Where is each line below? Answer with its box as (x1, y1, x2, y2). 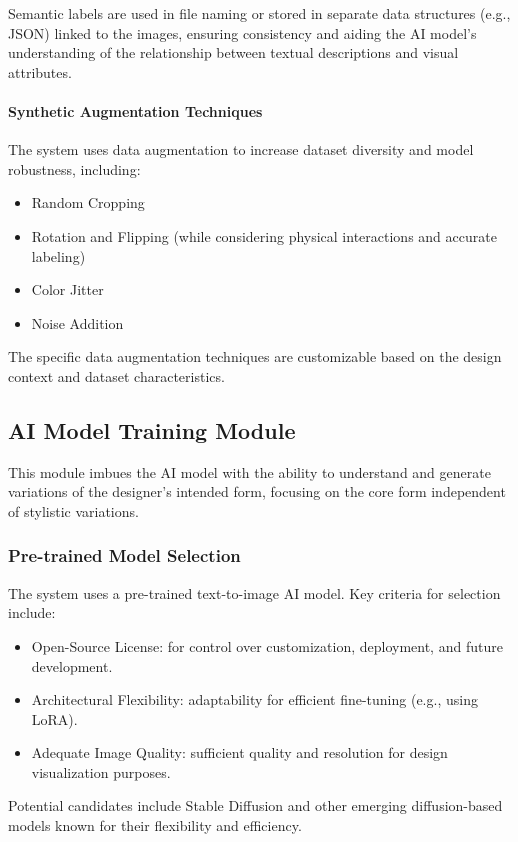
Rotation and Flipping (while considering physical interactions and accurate (31, 225, 497, 246)
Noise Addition (31, 312, 124, 333)
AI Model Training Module (8, 414, 296, 445)
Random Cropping (31, 192, 145, 213)
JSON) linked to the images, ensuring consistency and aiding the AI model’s (8, 22, 477, 43)
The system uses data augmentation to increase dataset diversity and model (8, 139, 474, 160)
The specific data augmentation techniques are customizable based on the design (8, 346, 502, 367)
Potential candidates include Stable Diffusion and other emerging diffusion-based (8, 795, 503, 816)
